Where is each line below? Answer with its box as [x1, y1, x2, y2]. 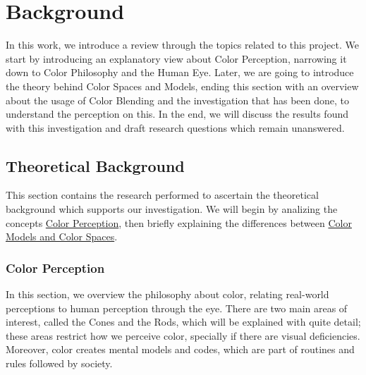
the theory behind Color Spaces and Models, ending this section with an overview [6, 78, 359, 93]
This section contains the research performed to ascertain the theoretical [6, 187, 319, 202]
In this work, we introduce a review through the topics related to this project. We [6, 37, 359, 52]
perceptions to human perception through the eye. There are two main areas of [6, 300, 348, 315]
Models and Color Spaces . [6, 229, 118, 244]
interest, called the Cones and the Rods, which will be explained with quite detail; [6, 314, 361, 329]
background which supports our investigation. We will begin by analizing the [6, 202, 338, 216]
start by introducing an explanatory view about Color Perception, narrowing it [6, 51, 347, 66]
